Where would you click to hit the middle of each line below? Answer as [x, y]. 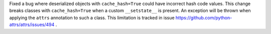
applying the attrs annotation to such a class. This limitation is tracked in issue [92, 17]
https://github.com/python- [204, 17]
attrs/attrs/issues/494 [32, 24]
